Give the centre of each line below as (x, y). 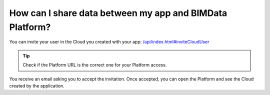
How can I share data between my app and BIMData (118, 13)
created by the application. (37, 85)
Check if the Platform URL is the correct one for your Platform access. (95, 65)
